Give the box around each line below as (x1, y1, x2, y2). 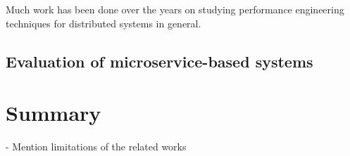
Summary (6, 98, 101, 127)
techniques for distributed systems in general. (6, 15, 201, 30)
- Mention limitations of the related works (6, 139, 187, 154)
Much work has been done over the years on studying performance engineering (6, 2, 344, 16)
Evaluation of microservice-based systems (6, 50, 313, 72)
